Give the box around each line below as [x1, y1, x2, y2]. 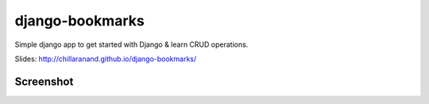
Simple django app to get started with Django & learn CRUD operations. [14, 40, 249, 49]
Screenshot [14, 75, 74, 88]
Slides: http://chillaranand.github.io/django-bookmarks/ [14, 54, 197, 64]
